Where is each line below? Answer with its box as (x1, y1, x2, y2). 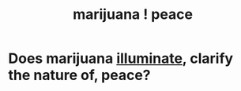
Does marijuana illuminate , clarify (8, 49, 234, 67)
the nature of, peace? (8, 67, 151, 84)
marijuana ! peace (72, 5, 194, 24)
